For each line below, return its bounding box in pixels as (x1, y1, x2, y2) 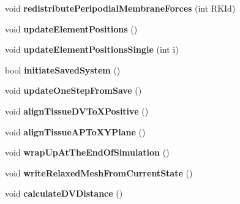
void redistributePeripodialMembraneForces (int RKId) (5, 2, 236, 14)
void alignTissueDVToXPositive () (5, 104, 149, 117)
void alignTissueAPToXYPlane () (5, 125, 146, 138)
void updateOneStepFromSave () (5, 84, 142, 97)
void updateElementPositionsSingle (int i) (5, 43, 179, 56)
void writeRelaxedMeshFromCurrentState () (5, 166, 193, 179)
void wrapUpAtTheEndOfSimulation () (5, 146, 170, 159)
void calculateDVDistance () (5, 187, 123, 200)
